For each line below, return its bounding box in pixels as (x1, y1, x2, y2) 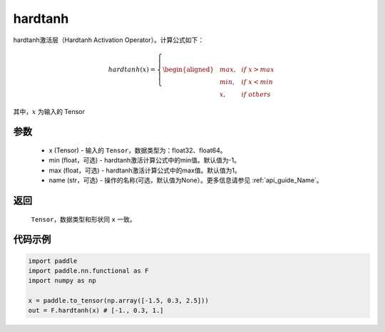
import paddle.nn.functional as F (28, 266, 149, 274)
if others (241, 90, 271, 98)
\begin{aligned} (163, 65, 214, 73)
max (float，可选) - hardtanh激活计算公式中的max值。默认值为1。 (48, 166, 242, 175)
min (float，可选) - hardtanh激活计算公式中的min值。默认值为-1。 (48, 156, 241, 165)
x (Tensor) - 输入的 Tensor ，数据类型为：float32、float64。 (48, 146, 227, 155)
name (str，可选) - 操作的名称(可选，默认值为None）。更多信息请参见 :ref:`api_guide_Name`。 (48, 176, 324, 185)
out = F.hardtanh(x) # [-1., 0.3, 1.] (28, 306, 164, 315)
